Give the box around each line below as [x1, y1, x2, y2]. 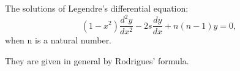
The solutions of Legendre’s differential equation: [5, 2, 189, 14]
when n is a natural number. [5, 34, 112, 47]
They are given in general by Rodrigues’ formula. [5, 54, 189, 67]
